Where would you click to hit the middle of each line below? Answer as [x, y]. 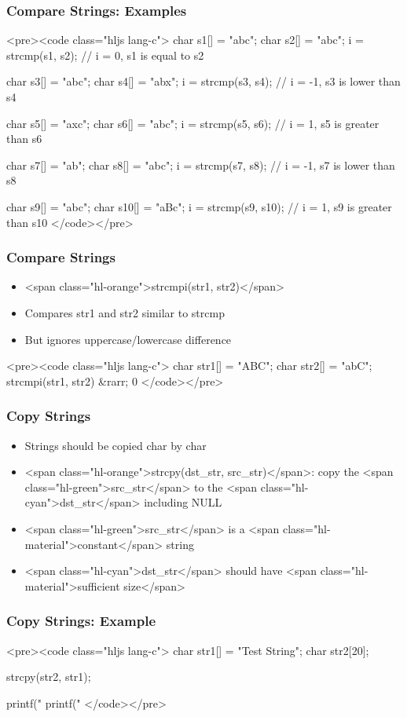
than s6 [24, 139]
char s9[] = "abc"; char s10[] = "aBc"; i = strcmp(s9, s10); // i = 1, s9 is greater [199, 206]
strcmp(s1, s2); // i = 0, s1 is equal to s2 [105, 55]
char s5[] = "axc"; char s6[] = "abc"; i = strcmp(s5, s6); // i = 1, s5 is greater [193, 123]
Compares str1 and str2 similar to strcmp [125, 312]
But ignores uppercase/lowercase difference [128, 339]
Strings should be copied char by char [115, 445]
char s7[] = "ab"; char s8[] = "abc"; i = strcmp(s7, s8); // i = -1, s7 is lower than [201, 165]
